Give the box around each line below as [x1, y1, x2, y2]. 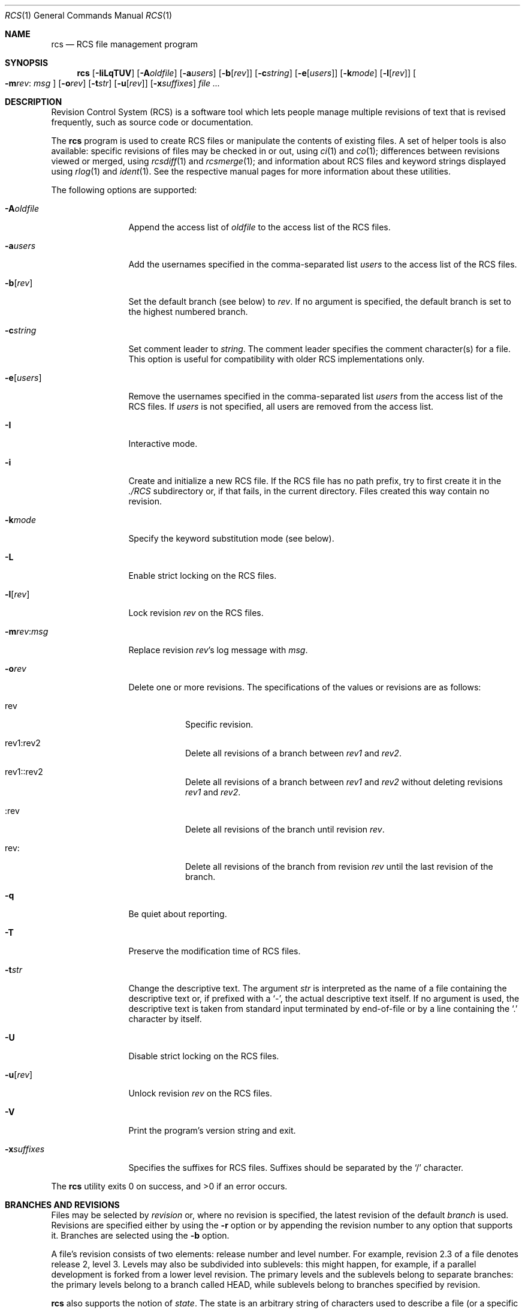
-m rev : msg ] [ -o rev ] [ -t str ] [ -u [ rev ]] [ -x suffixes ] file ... [5, 78, 221, 88]
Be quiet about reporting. [128, 909, 227, 919]
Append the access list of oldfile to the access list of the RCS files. [128, 222, 391, 232]
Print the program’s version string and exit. [128, 1125, 296, 1135]
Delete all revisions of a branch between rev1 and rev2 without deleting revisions [185, 777, 503, 787]
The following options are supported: [51, 185, 197, 195]
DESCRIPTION [5, 97, 62, 107]
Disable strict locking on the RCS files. [128, 1051, 279, 1061]
